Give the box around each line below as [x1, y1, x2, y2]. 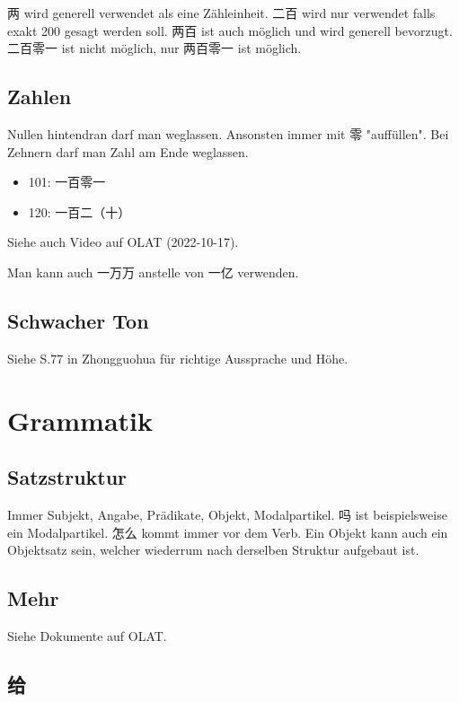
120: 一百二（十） [28, 202, 131, 221]
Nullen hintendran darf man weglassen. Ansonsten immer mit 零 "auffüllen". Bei [7, 124, 449, 143]
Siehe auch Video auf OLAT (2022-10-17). [7, 233, 239, 251]
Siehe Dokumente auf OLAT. [7, 626, 167, 645]
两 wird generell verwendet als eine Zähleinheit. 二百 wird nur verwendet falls [7, 4, 436, 22]
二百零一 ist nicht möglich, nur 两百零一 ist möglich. [7, 39, 302, 57]
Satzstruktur [7, 463, 128, 491]
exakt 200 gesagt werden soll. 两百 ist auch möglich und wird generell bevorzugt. [7, 21, 453, 39]
